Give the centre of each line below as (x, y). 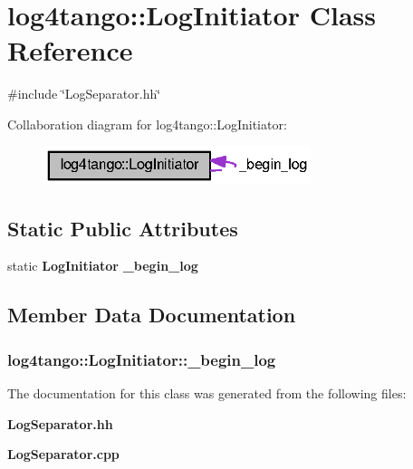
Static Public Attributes (123, 228)
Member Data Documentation (152, 315)
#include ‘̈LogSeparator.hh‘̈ (84, 94)
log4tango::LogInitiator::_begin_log (142, 359)
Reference (70, 50)
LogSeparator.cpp (63, 454)
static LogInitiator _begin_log (103, 266)
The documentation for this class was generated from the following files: (207, 393)
